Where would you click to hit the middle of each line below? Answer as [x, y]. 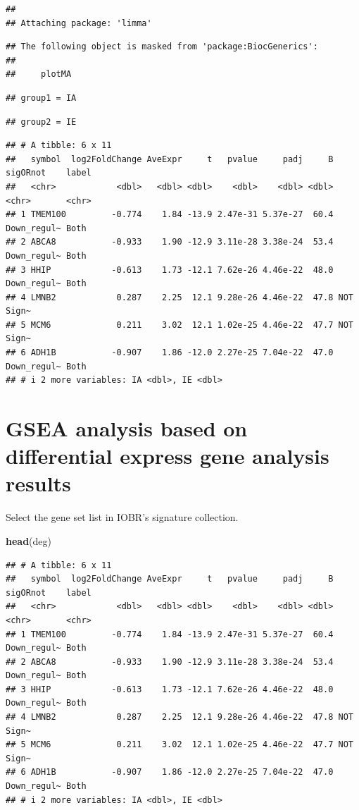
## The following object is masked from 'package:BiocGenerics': [162, 47]
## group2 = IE [41, 122]
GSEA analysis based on [127, 428]
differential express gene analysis [168, 456]
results [38, 483]
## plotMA [39, 74]
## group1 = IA [41, 98]
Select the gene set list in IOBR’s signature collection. [122, 517]
